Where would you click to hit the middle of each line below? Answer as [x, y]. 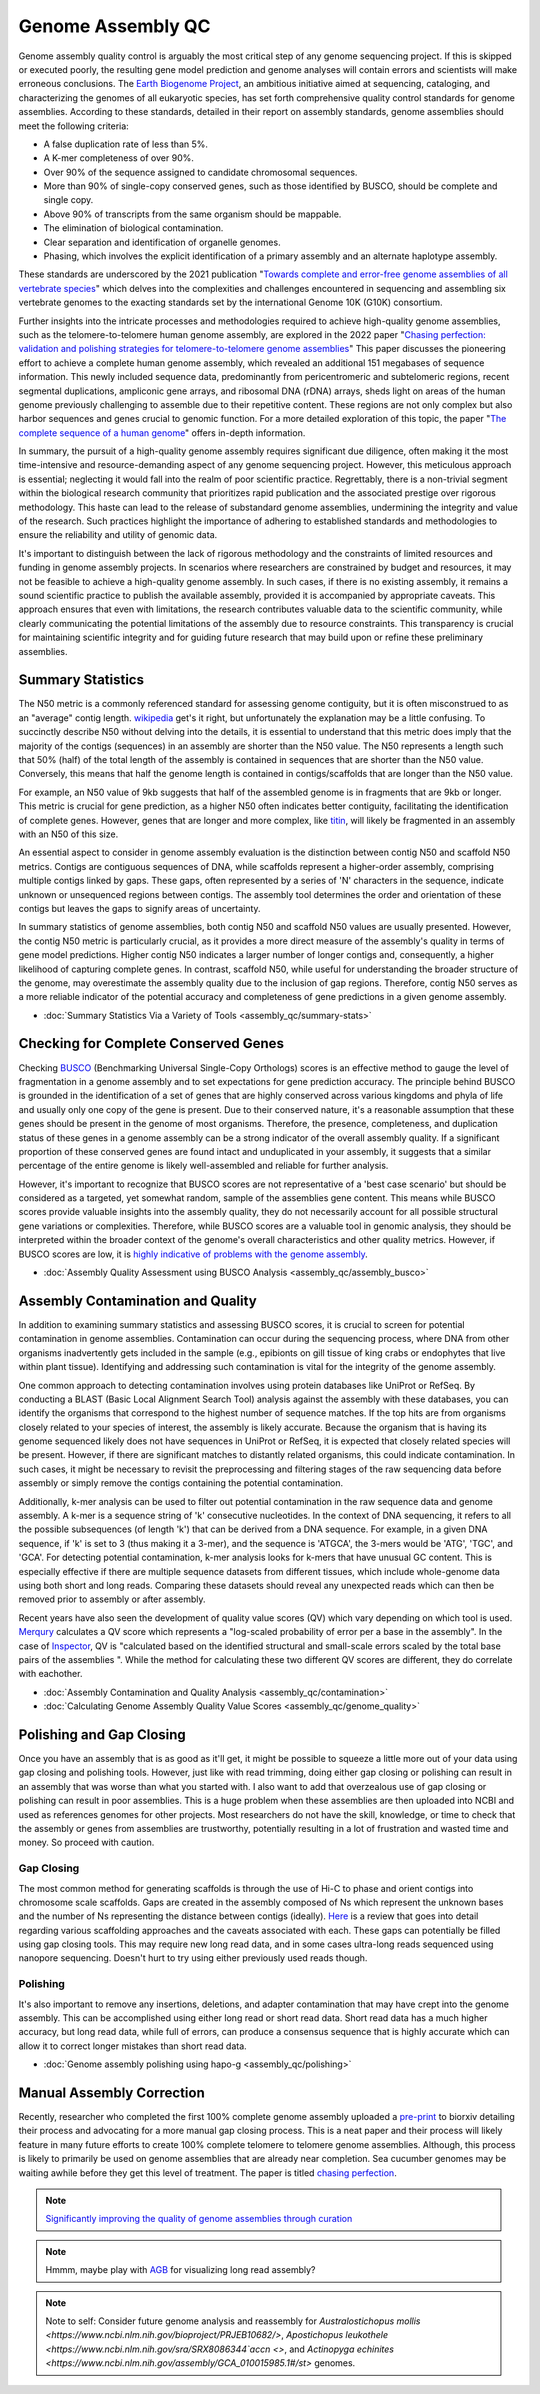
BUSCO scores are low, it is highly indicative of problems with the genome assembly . [193, 1254]
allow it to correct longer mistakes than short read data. [132, 2046]
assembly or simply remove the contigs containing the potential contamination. [181, 1483]
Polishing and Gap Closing [102, 1734]
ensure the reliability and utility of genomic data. [118, 535]
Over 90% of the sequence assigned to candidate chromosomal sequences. [200, 172]
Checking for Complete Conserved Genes [151, 1043]
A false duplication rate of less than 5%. [126, 144]
